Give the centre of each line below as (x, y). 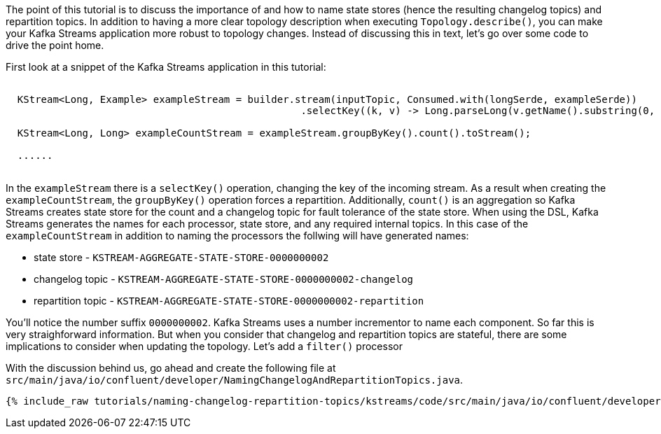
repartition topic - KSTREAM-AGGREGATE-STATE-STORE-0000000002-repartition (229, 301)
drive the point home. (55, 45)
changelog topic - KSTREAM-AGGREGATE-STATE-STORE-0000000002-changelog (224, 279)
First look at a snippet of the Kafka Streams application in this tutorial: (166, 67)
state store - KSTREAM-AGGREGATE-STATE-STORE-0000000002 (181, 257)
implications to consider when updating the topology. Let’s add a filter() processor (204, 346)
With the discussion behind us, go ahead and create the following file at (171, 368)
